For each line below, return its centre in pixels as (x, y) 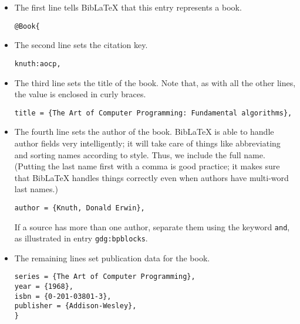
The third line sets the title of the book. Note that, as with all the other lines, (155, 82)
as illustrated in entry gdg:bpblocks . (81, 238)
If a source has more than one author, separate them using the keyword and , (152, 226)
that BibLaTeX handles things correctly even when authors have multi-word (151, 177)
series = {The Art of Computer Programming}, (105, 277)
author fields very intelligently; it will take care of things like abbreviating (147, 143)
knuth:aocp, (38, 64)
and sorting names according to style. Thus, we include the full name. (140, 154)
